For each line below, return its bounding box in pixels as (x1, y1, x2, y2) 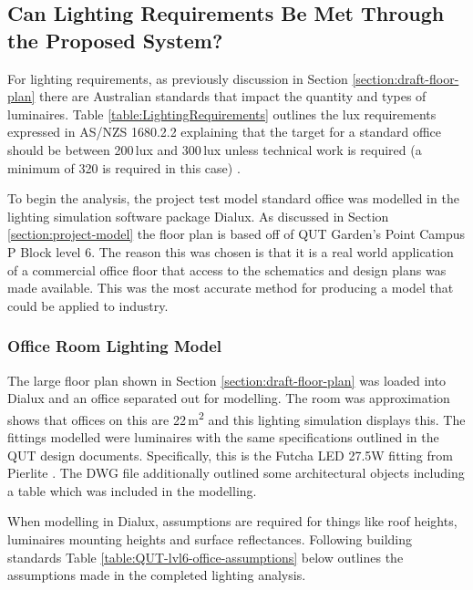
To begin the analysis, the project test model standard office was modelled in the (7, 189, 459, 208)
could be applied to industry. (7, 295, 169, 315)
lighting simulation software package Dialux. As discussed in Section (7, 206, 389, 225)
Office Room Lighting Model (7, 335, 222, 357)
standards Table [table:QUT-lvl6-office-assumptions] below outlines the (7, 547, 404, 566)
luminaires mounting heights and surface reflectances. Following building (7, 529, 412, 548)
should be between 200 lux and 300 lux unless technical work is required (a (7, 140, 422, 159)
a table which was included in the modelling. (7, 481, 257, 500)
